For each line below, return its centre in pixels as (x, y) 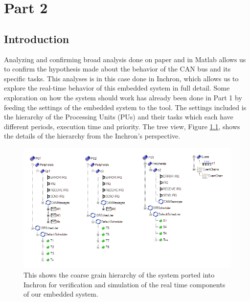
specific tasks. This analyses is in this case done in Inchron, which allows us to (121, 78)
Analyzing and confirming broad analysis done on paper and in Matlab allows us (125, 59)
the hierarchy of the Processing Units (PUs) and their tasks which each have (119, 117)
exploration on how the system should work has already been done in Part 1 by (123, 97)
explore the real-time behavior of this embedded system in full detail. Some (117, 88)
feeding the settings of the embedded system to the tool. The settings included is (125, 107)
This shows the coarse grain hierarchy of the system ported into (119, 275)
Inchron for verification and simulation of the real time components (125, 284)
